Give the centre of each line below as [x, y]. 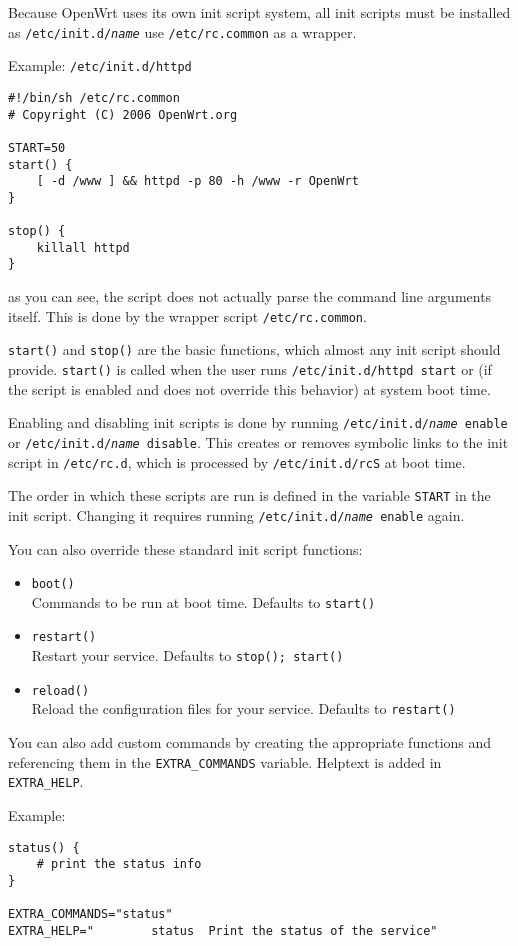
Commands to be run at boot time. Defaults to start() [203, 601]
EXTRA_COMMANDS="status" [90, 914]
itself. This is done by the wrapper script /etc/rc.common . [187, 315]
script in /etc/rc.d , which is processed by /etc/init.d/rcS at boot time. [237, 461]
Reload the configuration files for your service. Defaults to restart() [243, 708]
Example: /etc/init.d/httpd [100, 65]
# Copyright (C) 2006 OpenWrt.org [123, 114]
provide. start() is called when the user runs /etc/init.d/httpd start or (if [250, 369]
